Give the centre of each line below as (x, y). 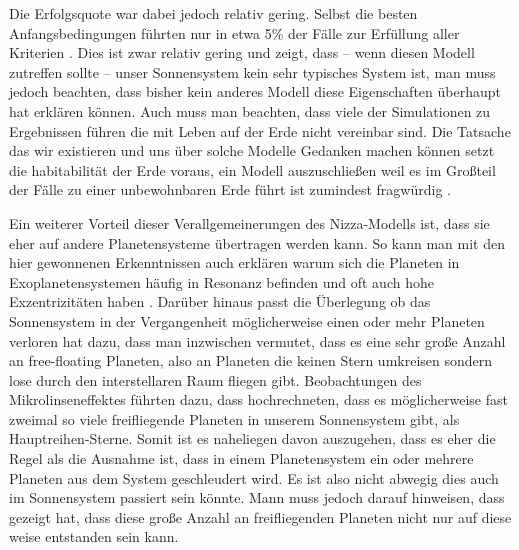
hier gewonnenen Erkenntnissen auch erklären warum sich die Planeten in (234, 262)
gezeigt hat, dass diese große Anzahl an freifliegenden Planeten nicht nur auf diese (260, 516)
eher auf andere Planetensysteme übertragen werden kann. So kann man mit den (257, 242)
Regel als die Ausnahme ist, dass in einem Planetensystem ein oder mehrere (241, 458)
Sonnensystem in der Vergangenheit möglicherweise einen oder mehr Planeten (247, 320)
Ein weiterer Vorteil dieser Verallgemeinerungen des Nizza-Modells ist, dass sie (249, 222)
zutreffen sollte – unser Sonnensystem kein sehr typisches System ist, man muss (252, 71)
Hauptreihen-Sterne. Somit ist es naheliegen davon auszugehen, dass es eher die (252, 438)
